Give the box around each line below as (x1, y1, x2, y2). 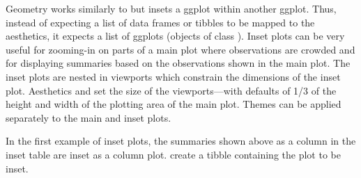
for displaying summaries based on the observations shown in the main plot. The (6, 56, 351, 70)
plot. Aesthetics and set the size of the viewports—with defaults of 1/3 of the (6, 83, 337, 97)
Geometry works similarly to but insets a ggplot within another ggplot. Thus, (6, 1, 337, 15)
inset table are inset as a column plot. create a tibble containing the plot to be (6, 147, 341, 161)
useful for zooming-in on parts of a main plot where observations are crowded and (6, 42, 355, 56)
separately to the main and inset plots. (6, 110, 171, 124)
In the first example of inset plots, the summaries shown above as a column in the (6, 133, 356, 148)
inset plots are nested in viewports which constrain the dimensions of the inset (6, 69, 341, 83)
